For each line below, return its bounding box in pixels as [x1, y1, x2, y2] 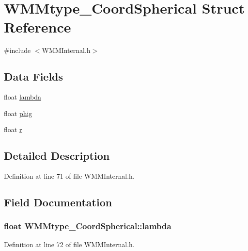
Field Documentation [4, 195, 112, 210]
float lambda [4, 92, 42, 102]
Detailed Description [4, 148, 110, 163]
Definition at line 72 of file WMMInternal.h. [4, 239, 135, 249]
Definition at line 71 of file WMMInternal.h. [4, 171, 135, 181]
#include [4, 45, 31, 55]
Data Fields [4, 69, 63, 84]
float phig [4, 108, 32, 118]
